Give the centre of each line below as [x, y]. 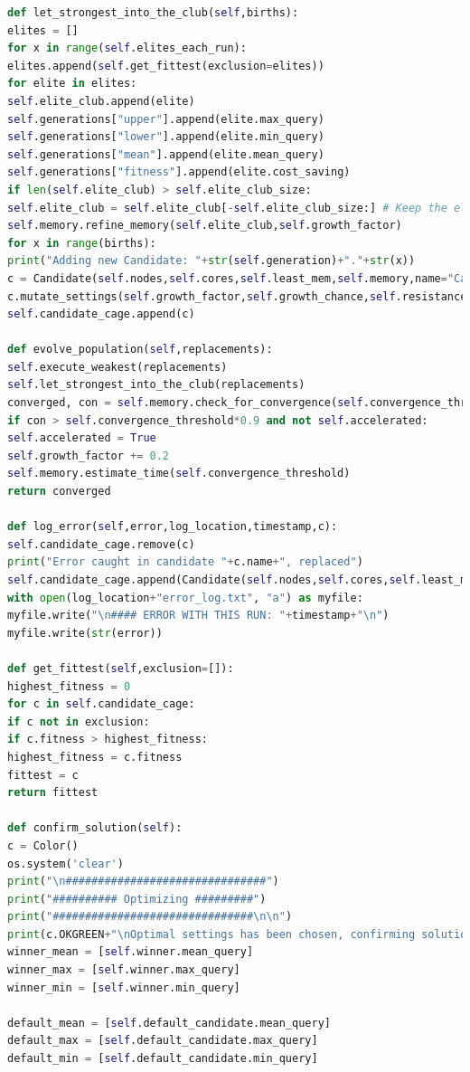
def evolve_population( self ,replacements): [140, 350]
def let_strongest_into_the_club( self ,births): [153, 13]
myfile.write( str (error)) [85, 633]
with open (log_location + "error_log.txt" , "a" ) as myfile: [185, 598]
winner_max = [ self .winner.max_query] [124, 970]
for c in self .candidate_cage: [101, 704]
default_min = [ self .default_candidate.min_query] [163, 1059]
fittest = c [43, 775]
